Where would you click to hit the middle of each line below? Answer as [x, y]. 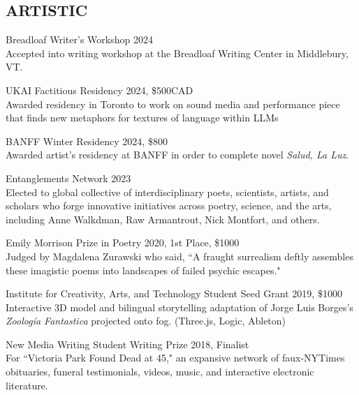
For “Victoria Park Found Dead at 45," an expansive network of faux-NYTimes [175, 358]
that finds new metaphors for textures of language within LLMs [142, 118]
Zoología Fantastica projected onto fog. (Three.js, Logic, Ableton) [146, 321]
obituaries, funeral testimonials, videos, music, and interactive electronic [160, 372]
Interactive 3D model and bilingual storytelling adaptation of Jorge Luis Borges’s [179, 307]
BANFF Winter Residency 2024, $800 [87, 141]
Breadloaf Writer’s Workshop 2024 [79, 39]
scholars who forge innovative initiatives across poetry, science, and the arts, [169, 206]
